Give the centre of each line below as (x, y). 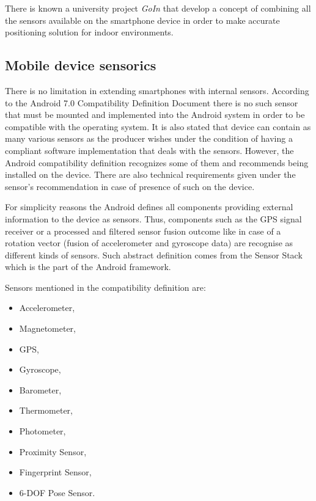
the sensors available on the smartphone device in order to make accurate (142, 20)
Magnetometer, (48, 328)
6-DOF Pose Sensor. (57, 492)
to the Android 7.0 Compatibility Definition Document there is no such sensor (152, 102)
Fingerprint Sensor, (55, 472)
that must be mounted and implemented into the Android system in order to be (155, 115)
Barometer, (40, 389)
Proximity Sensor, (53, 451)
